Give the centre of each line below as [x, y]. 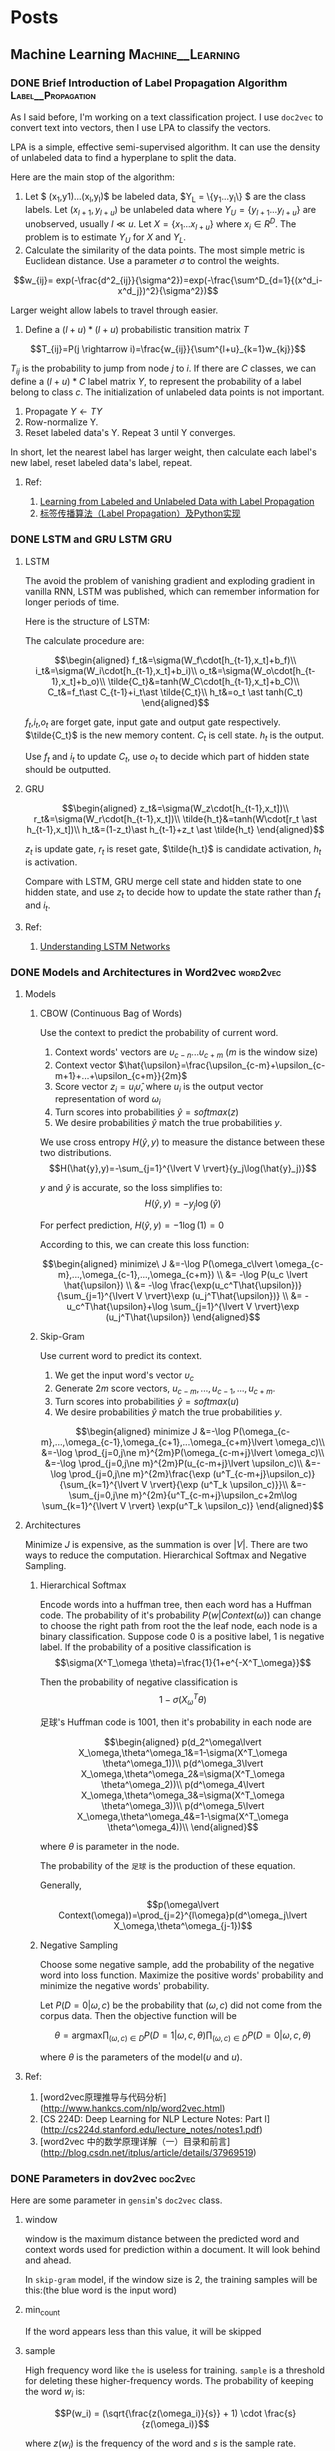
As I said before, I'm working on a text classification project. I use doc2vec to [167, 117]
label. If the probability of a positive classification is [145, 1647]
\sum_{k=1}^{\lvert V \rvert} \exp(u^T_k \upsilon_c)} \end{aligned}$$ [183, 1505]
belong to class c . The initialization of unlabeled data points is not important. [167, 392]
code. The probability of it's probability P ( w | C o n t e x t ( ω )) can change [180, 1615]
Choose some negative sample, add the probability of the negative [177, 1965]
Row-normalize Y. [61, 422]
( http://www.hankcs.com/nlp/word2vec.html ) [132, 2108]
